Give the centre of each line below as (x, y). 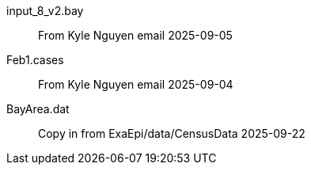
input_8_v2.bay (45, 11)
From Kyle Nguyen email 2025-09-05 (135, 35)
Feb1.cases (35, 60)
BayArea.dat (38, 109)
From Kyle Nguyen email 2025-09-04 (136, 84)
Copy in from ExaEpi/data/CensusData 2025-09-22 (172, 133)
